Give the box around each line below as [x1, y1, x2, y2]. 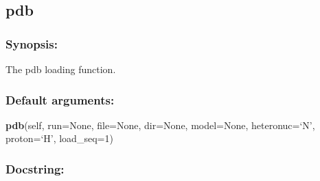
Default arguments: [5, 91, 115, 108]
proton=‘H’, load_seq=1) [5, 131, 113, 145]
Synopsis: [5, 35, 58, 52]
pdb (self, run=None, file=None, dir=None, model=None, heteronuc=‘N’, [5, 117, 315, 132]
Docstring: [5, 160, 65, 177]
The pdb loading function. [5, 62, 116, 76]
